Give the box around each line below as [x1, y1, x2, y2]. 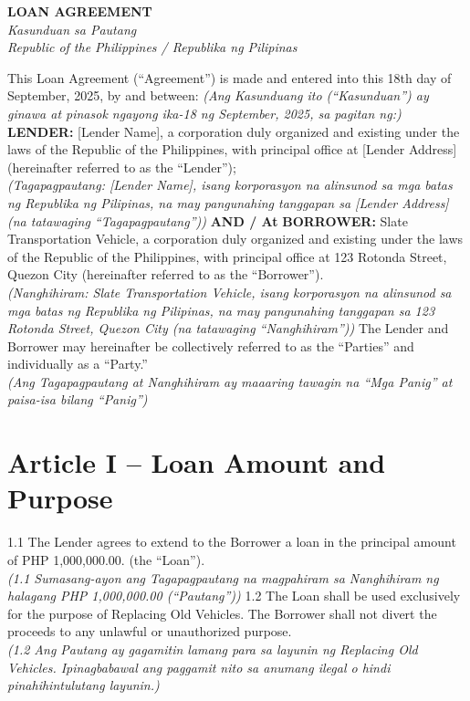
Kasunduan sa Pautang [7, 19, 137, 38]
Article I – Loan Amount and [7, 444, 386, 481]
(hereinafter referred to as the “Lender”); [7, 157, 236, 176]
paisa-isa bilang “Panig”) [7, 390, 148, 409]
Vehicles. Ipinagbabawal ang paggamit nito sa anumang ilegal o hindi [7, 657, 391, 676]
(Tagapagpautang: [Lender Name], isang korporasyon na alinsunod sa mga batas [7, 175, 453, 194]
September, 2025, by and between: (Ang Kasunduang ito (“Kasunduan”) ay [7, 86, 429, 105]
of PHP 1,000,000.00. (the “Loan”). [7, 549, 205, 569]
